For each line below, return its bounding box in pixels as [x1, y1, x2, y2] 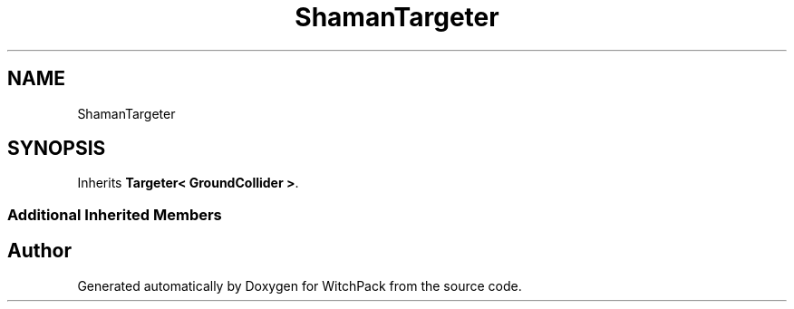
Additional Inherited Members [7, 205, 222, 224]
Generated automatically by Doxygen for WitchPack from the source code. [77, 277, 522, 294]
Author [7, 239, 72, 263]
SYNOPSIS [7, 137, 106, 160]
